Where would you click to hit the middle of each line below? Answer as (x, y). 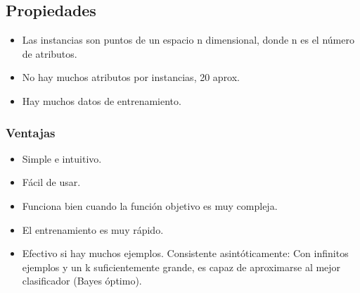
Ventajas (31, 132)
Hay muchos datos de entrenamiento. (102, 100)
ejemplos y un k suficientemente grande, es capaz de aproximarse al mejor (181, 267)
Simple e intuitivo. (62, 158)
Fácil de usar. (51, 182)
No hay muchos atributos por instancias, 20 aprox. (131, 77)
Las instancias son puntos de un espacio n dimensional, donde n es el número (188, 40)
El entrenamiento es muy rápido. (93, 229)
